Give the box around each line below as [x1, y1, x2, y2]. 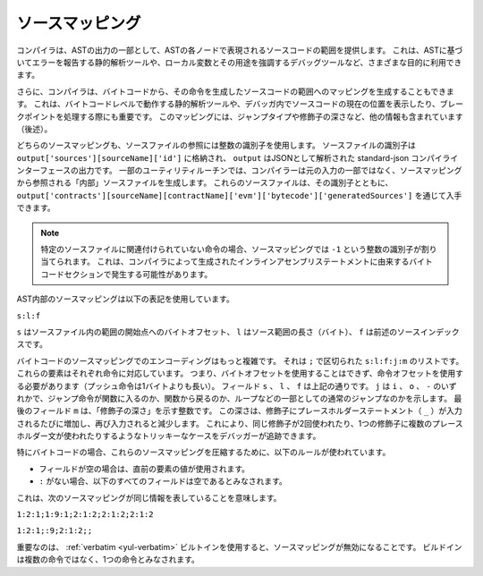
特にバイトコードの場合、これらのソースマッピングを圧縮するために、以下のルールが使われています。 [16, 447, 391, 458]
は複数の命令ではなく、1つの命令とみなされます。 [16, 555, 200, 565]
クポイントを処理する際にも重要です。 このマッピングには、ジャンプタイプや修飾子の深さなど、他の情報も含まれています [16, 111, 464, 122]
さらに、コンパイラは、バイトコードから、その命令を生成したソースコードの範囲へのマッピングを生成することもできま [16, 86, 455, 97]
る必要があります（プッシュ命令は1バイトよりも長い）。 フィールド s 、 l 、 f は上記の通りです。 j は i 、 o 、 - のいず [16, 380, 457, 391]
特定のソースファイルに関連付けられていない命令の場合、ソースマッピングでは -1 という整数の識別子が [40, 244, 422, 255]
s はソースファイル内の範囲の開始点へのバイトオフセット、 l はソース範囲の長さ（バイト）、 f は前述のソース [16, 326, 420, 337]
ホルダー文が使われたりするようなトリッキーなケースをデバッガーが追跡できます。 [16, 430, 321, 442]
